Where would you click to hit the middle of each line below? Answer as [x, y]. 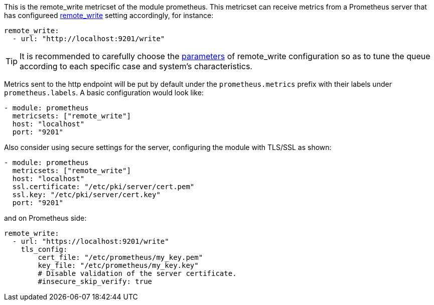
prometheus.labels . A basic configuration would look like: [104, 93]
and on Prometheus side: [45, 218]
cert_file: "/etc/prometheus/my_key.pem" [120, 257]
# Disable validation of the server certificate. [137, 273]
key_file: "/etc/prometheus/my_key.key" [118, 265]
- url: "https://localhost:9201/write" [91, 241]
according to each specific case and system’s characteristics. [136, 66]
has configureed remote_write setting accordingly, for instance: [109, 15]
